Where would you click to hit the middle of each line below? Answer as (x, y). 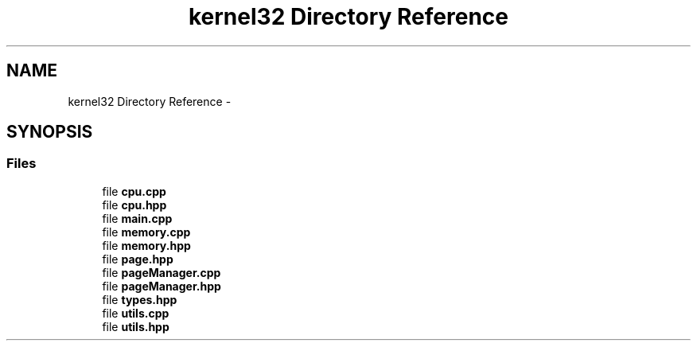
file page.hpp (138, 259)
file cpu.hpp (134, 205)
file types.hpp (140, 299)
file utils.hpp (136, 326)
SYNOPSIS (50, 132)
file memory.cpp (146, 232)
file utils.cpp (136, 313)
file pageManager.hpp (162, 286)
